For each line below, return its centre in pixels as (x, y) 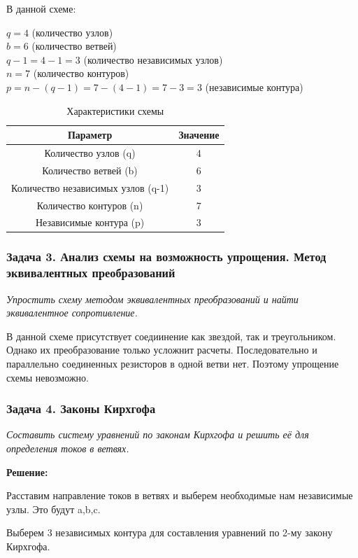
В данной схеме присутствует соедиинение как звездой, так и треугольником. (171, 336)
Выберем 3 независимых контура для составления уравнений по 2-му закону (170, 532)
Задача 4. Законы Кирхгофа (81, 409)
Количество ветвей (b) (90, 170)
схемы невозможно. (48, 377)
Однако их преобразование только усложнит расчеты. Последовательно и (162, 350)
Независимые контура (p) (90, 222)
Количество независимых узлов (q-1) (90, 187)
